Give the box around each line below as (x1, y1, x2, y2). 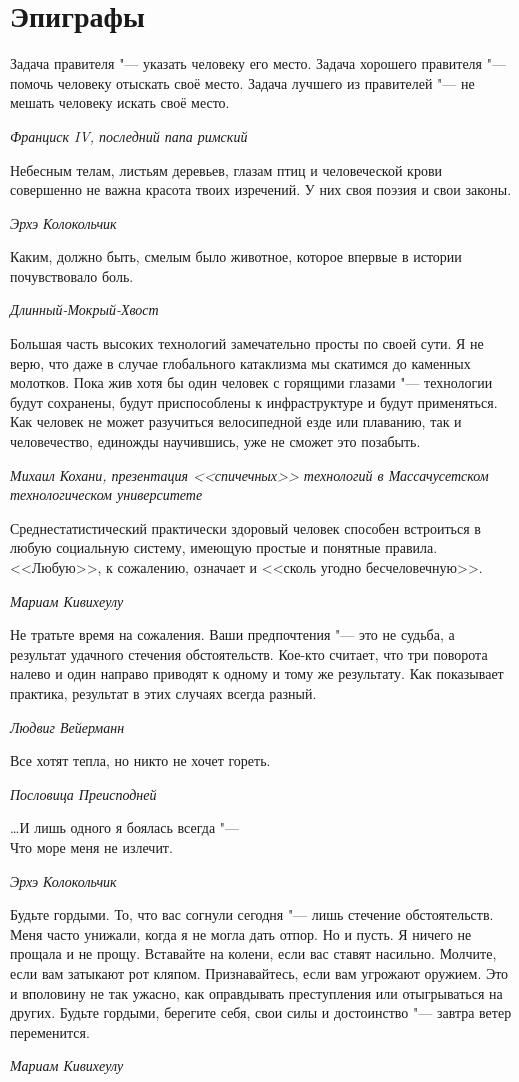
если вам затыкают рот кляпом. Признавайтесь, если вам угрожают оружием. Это (10, 962, 509, 983)
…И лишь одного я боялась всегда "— (10, 817, 239, 838)
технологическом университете (10, 484, 203, 505)
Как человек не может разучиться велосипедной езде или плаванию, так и (10, 411, 462, 432)
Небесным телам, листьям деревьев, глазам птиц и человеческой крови (10, 159, 442, 180)
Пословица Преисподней (10, 783, 157, 804)
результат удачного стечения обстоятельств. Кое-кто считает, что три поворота (10, 643, 488, 664)
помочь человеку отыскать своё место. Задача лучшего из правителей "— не (10, 72, 475, 93)
